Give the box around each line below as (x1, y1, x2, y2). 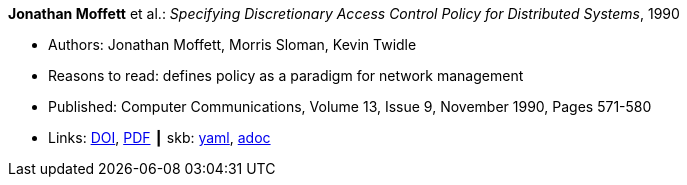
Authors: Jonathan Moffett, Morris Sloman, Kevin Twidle (48, 36, 417, 53)
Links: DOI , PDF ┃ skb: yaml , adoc (48, 129, 271, 146)
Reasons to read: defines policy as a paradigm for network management (48, 67, 524, 84)
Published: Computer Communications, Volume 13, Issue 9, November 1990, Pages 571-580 (48, 98, 652, 115)
